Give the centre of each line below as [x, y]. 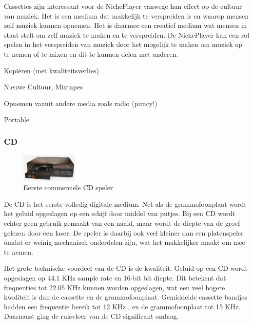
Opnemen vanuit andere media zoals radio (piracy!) [81, 103]
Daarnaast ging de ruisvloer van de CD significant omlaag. [91, 316]
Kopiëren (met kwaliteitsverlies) [52, 70]
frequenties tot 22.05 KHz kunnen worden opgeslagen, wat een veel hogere [115, 287]
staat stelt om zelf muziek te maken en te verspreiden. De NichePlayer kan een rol [127, 34]
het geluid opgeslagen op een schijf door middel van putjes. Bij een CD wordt [120, 213]
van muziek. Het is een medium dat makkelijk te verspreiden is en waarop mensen [126, 15]
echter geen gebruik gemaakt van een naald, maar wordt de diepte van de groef [122, 223]
